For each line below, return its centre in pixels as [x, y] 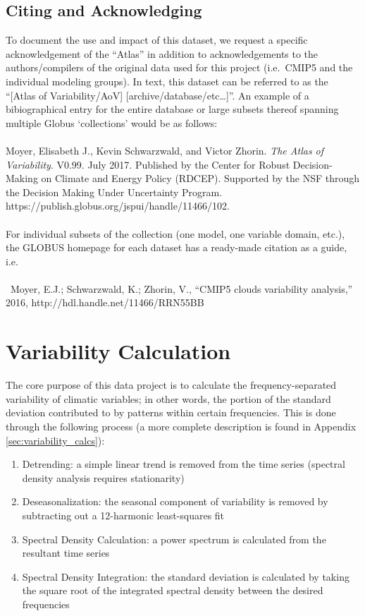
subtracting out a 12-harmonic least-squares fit [123, 515]
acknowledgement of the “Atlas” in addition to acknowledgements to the [162, 53]
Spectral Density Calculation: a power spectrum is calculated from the [174, 539]
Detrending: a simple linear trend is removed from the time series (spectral [184, 464]
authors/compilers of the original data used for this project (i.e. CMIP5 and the [179, 67]
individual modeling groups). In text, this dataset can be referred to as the [167, 81]
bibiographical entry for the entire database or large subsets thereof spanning [172, 109]
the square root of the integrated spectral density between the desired [173, 590]
